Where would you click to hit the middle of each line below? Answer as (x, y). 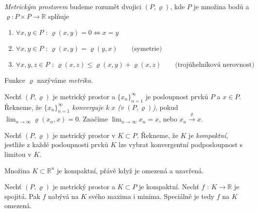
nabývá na (63, 196)
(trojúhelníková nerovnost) (215, 65)
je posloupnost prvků (177, 96)
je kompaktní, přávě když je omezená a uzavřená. (130, 170)
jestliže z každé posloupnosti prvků (56, 144)
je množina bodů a (221, 6)
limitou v (18, 154)
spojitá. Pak (22, 196)
